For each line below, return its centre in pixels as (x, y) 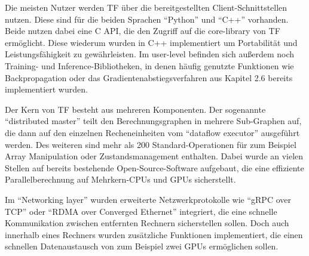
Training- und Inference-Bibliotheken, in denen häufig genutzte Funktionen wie (149, 65)
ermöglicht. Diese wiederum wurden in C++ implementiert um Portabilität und (151, 42)
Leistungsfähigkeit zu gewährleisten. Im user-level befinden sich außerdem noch (150, 54)
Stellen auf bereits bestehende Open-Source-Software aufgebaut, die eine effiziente (154, 167)
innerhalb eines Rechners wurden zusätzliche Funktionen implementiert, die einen (154, 234)
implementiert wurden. (46, 89)
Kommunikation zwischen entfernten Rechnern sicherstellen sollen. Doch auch (147, 223)
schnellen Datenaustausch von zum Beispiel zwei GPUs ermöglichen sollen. (142, 246)
